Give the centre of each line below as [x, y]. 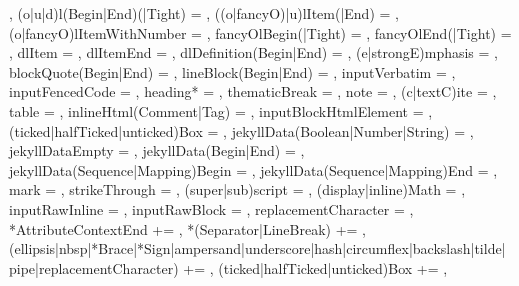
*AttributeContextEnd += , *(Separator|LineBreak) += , [188, 228]
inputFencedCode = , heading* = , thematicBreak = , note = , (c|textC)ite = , [253, 91]
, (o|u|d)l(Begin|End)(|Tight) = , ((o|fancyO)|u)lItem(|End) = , [204, 13]
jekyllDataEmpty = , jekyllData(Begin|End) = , [157, 150]
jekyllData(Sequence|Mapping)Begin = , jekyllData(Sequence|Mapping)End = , [253, 169]
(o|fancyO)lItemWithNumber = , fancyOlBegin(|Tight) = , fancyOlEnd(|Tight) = [260, 32]
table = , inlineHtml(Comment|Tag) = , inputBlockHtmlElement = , [221, 110]
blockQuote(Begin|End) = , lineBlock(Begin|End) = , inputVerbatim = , [232, 71]
